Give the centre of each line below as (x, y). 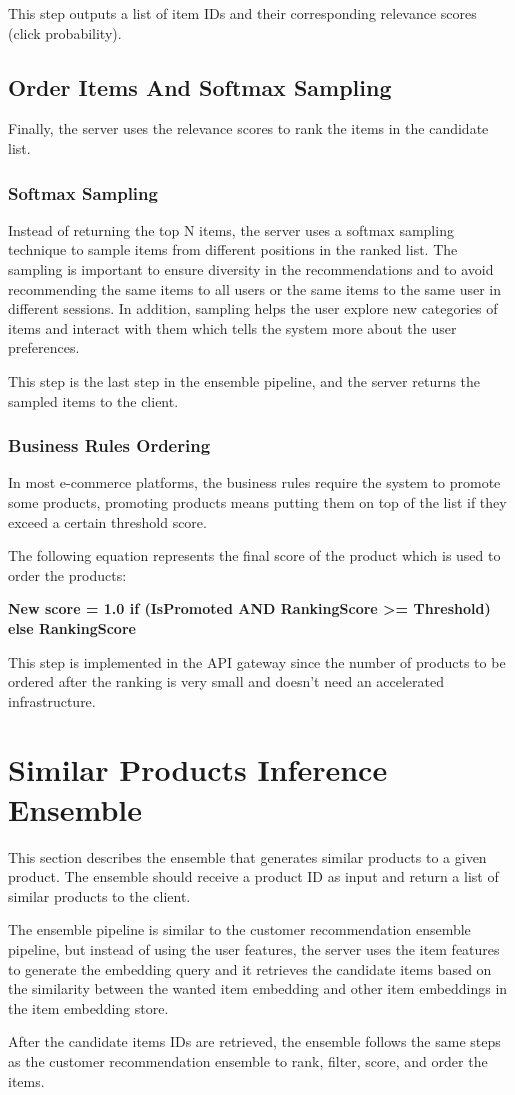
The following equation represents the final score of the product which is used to (254, 555)
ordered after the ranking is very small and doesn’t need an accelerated (226, 681)
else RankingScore (72, 627)
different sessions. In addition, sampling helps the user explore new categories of (253, 308)
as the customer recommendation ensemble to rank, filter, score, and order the (248, 1060)
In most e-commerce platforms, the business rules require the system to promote (254, 482)
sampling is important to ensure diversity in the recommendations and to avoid (251, 268)
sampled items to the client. (93, 400)
